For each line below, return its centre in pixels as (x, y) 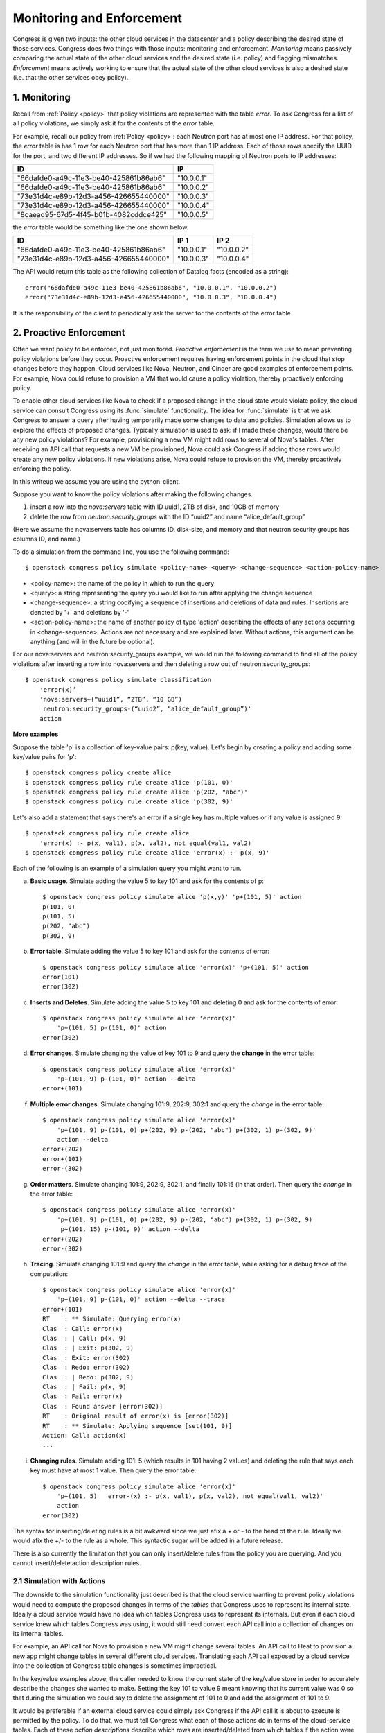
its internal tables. (38, 1633)
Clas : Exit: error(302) (87, 1358)
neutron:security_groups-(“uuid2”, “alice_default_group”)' (147, 709)
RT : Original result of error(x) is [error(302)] (135, 1416)
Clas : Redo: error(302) (87, 1368)
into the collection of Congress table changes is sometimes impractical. (115, 1666)
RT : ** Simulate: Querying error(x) (112, 1319)
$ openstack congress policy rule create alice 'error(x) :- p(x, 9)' (147, 853)
